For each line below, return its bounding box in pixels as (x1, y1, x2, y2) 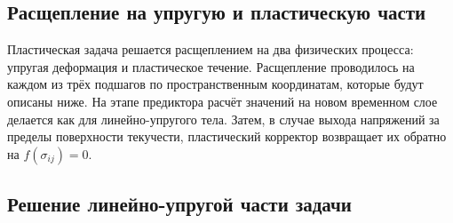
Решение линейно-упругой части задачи (7, 190, 352, 218)
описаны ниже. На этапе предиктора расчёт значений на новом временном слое (7, 92, 438, 110)
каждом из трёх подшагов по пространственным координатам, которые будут (7, 75, 424, 93)
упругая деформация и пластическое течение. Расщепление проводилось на (7, 57, 415, 76)
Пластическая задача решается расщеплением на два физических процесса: (7, 40, 414, 59)
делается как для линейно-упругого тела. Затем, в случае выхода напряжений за (7, 109, 440, 128)
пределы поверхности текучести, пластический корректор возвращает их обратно (7, 127, 447, 146)
